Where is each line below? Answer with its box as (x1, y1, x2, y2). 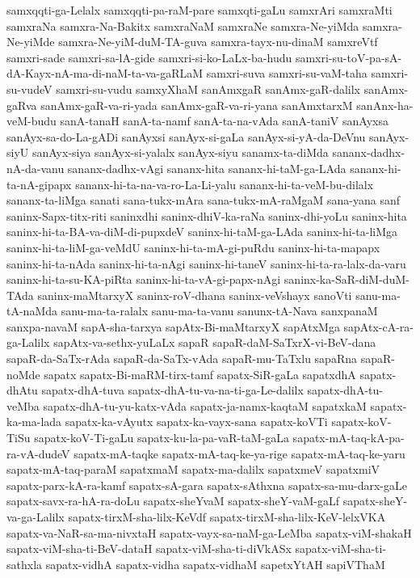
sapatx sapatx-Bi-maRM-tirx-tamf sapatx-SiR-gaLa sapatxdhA (44, 365, 356, 382)
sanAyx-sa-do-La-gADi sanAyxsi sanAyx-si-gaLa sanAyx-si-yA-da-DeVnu (6, 128, 366, 145)
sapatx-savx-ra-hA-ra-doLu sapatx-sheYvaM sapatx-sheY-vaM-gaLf (6, 492, 339, 509)
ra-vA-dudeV (6, 445, 70, 462)
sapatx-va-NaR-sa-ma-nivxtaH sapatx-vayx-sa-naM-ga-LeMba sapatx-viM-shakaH (6, 524, 412, 541)
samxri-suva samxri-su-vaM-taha (206, 65, 367, 82)
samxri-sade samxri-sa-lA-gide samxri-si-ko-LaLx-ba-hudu (6, 49, 292, 65)
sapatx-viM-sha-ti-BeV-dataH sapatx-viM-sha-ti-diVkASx (6, 540, 292, 557)
